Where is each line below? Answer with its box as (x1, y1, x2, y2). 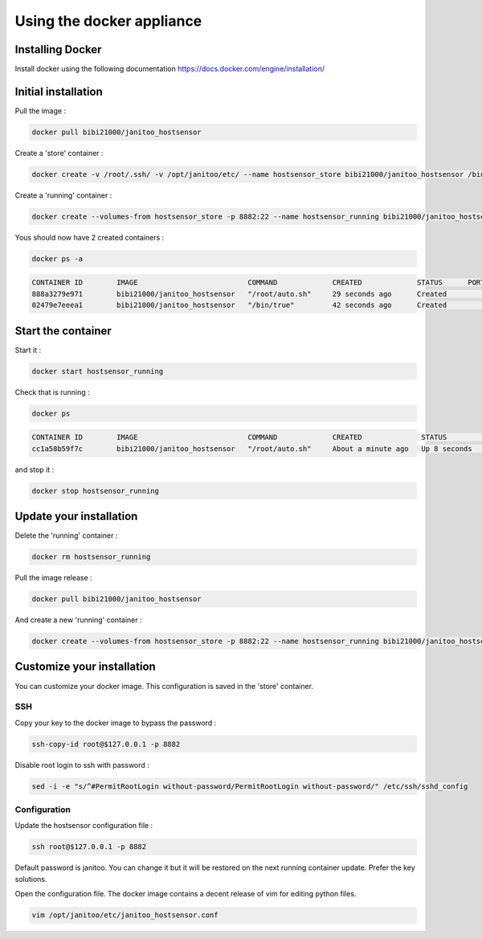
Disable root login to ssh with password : (14, 760, 150, 769)
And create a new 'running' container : (14, 615, 142, 625)
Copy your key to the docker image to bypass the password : (14, 718, 217, 728)
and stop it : (14, 465, 55, 474)
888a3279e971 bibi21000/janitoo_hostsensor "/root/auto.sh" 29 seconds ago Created (31, 289, 447, 298)
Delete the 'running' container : (14, 531, 118, 540)
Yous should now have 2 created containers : (14, 232, 165, 242)
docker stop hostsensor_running (31, 486, 160, 495)
